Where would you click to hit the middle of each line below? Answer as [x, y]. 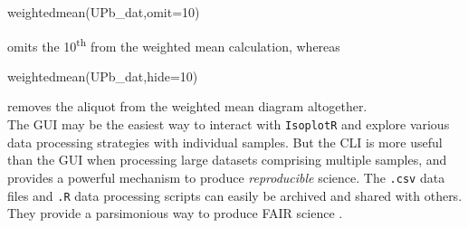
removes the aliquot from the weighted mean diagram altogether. [187, 106]
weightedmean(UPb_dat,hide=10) [103, 76]
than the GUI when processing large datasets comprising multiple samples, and [227, 160]
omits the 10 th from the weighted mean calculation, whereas [174, 44]
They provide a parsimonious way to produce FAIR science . [175, 213]
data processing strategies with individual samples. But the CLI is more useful [225, 142]
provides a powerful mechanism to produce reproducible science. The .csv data [226, 177]
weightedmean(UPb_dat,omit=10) [104, 12]
